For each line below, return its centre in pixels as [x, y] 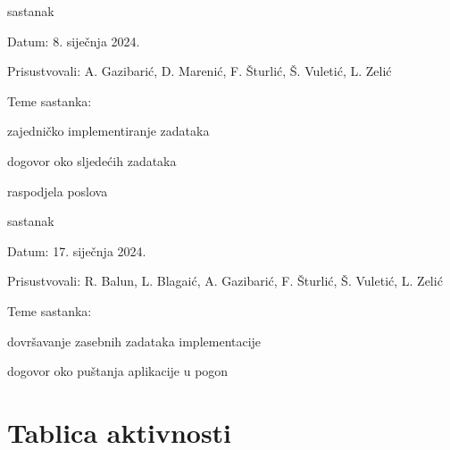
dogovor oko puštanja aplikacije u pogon [118, 371]
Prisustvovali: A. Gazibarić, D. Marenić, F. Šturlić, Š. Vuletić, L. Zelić [200, 71]
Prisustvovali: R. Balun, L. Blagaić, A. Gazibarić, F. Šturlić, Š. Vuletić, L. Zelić [225, 281]
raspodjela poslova [58, 191]
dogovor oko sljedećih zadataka [92, 160]
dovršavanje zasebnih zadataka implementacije [134, 341]
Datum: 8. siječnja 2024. [74, 41]
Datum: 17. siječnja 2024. [77, 250]
